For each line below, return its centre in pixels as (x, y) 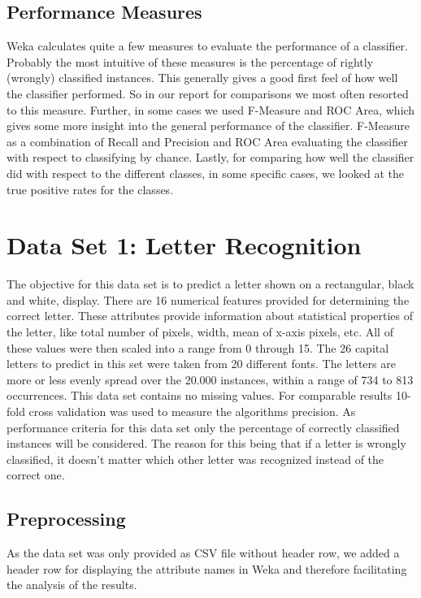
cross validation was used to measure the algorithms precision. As (192, 412)
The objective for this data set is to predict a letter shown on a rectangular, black (210, 284)
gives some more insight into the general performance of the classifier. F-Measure (208, 126)
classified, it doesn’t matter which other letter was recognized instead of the (195, 459)
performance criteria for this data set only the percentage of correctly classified (203, 427)
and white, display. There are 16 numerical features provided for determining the (208, 299)
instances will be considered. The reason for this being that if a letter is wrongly (206, 443)
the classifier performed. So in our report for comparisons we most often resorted (208, 93)
